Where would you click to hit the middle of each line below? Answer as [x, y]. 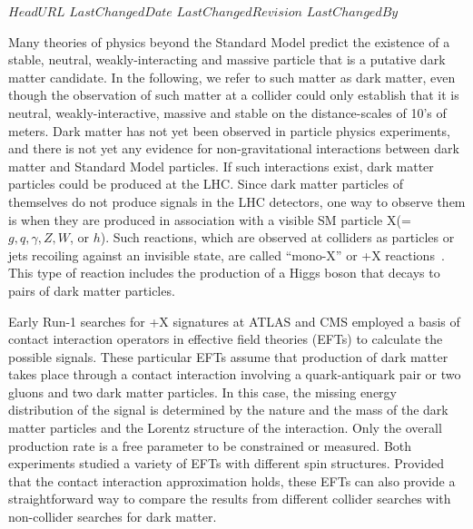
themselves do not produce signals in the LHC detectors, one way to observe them [237, 201]
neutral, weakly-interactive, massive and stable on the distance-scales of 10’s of [227, 112]
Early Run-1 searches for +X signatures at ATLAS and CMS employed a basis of [234, 321]
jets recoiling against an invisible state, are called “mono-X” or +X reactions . [227, 255]
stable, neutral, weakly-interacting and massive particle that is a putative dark [227, 59]
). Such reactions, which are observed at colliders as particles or [277, 237]
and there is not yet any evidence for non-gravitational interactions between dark [234, 148]
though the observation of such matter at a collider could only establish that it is [234, 95]
